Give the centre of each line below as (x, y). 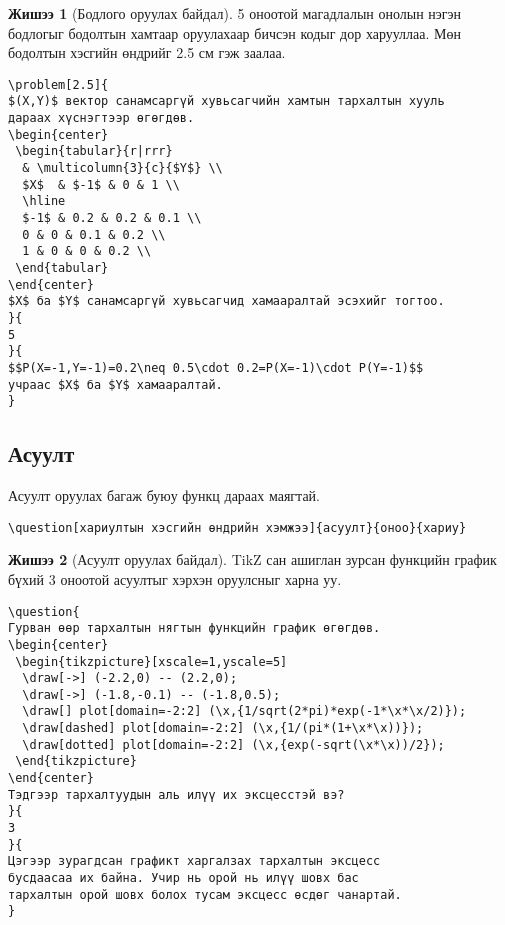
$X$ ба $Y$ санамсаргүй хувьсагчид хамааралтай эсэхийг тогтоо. (226, 301)
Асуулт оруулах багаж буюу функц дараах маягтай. (164, 495)
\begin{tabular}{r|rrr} (94, 151)
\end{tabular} (62, 268)
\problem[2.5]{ (58, 84)
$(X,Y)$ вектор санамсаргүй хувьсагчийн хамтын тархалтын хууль (226, 101)
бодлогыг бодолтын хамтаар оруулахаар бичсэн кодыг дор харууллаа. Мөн (235, 32)
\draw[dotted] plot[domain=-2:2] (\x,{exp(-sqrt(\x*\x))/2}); (233, 744)
